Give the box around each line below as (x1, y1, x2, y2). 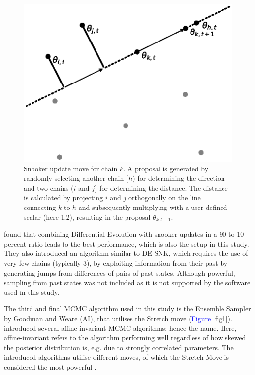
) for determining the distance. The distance (95, 182, 228, 193)
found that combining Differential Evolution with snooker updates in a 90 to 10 (4, 229, 244, 239)
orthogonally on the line (128, 192, 201, 203)
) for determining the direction (132, 173, 225, 183)
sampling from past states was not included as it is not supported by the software (4, 277, 251, 288)
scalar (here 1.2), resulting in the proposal (24, 211, 151, 222)
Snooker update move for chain (24, 163, 118, 173)
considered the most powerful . (4, 361, 96, 372)
